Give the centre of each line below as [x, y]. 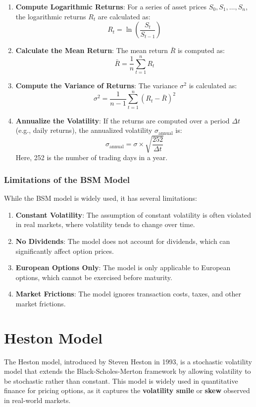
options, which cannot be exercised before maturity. [94, 277]
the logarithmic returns [51, 16]
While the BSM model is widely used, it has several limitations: [101, 198]
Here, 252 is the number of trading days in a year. [92, 157]
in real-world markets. [37, 400]
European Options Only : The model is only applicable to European [123, 267]
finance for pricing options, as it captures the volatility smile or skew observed [127, 390]
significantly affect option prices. [65, 251]
